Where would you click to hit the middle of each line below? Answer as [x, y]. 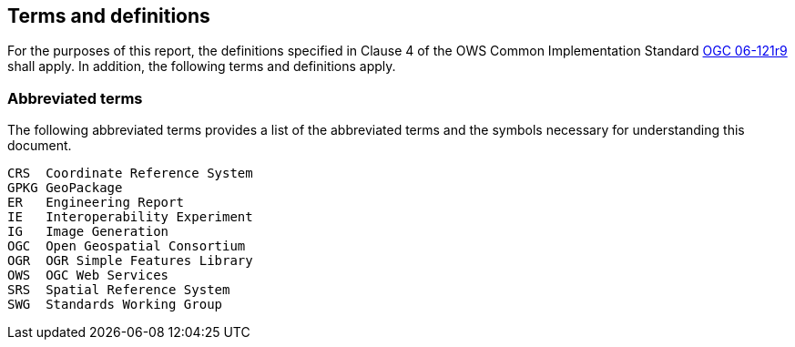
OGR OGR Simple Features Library [130, 261]
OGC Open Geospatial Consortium [127, 246]
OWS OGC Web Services [88, 276]
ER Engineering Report [96, 203]
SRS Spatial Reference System [119, 290]
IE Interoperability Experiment [130, 217]
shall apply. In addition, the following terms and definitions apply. [202, 66]
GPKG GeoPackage [65, 188]
